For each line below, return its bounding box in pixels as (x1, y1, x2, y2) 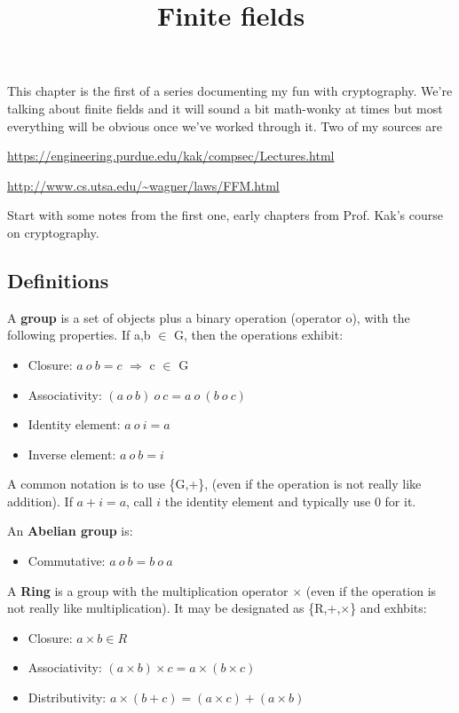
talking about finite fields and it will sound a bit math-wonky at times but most (7, 98, 443, 117)
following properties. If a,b (7, 325, 151, 344)
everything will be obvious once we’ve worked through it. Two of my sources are (7, 116, 442, 135)
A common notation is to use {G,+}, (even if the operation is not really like (7, 474, 422, 493)
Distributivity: (28, 688, 107, 707)
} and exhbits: (350, 599, 427, 617)
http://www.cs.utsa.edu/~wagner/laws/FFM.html (7, 176, 280, 194)
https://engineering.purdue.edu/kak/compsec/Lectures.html (7, 146, 335, 165)
